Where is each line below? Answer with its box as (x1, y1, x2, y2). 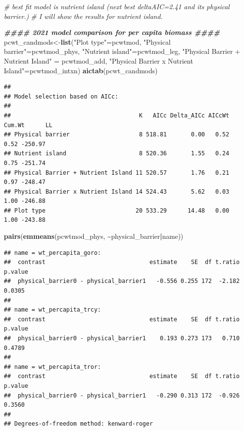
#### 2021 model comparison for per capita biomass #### (4, 27, 220, 37)
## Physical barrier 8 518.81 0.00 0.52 (4, 131, 229, 138)
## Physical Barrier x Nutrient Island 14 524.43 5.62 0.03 (4, 188, 229, 195)
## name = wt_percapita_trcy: (4, 306, 101, 314)
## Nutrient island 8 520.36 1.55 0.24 (4, 150, 229, 157)
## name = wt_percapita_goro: (4, 249, 101, 256)
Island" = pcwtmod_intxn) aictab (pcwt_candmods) (4, 65, 158, 75)
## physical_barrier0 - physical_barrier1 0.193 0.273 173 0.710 (4, 335, 240, 342)
